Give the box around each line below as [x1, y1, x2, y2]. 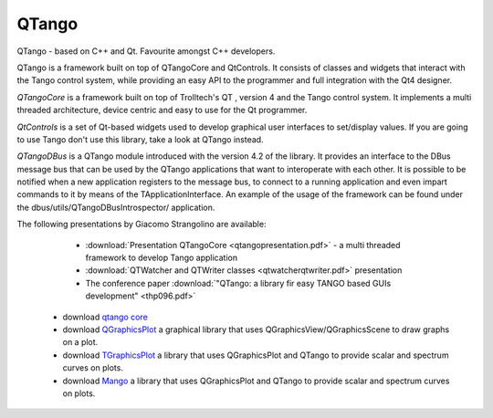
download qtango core [62, 311, 148, 322]
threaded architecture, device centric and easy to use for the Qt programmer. [16, 105, 308, 116]
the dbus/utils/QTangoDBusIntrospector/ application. [16, 202, 215, 213]
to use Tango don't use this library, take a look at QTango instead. [16, 133, 264, 145]
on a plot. [62, 337, 99, 348]
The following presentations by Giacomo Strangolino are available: [16, 219, 267, 230]
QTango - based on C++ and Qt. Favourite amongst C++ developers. [16, 46, 276, 57]
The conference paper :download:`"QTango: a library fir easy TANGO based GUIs [85, 277, 392, 288]
